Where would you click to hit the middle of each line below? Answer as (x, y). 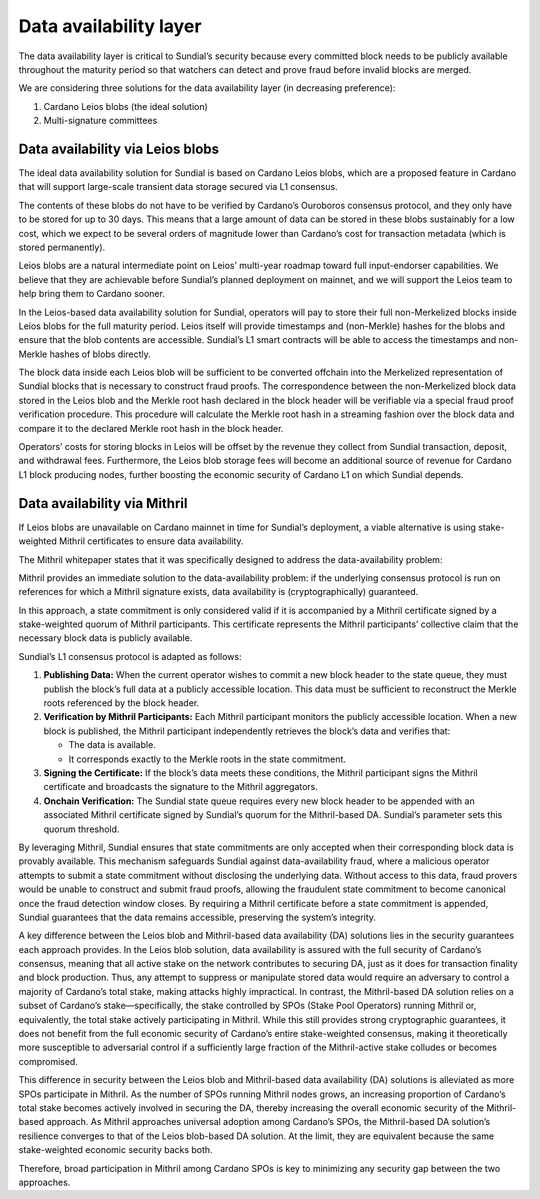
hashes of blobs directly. (100, 354)
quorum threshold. (81, 829)
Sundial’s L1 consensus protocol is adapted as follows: (130, 656)
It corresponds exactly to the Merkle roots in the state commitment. (207, 759)
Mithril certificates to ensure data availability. (151, 541)
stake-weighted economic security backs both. (116, 1150)
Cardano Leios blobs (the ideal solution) (126, 106)
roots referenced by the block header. (121, 703)
